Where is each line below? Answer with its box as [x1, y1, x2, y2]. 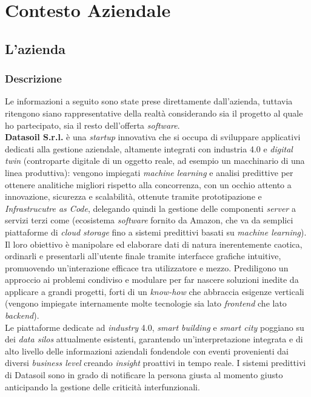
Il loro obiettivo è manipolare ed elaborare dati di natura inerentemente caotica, [5, 237, 303, 250]
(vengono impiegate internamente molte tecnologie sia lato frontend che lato [5, 297, 287, 310]
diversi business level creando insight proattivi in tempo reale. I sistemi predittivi [5, 356, 306, 369]
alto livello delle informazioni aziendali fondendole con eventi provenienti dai [5, 344, 289, 357]
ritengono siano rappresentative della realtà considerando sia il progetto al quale [5, 106, 303, 119]
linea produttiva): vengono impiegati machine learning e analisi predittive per [5, 166, 293, 178]
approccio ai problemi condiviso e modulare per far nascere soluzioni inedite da [5, 273, 299, 286]
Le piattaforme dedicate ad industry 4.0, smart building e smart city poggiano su [5, 321, 304, 333]
